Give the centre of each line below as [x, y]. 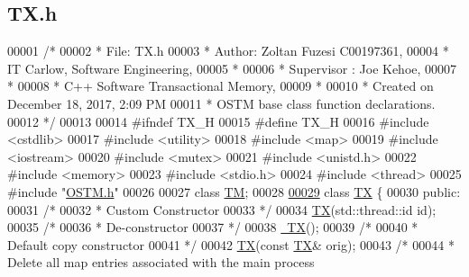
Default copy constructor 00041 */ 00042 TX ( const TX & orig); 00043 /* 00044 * [231, 244]
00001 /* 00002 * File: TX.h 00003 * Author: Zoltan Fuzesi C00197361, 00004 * [228, 51]
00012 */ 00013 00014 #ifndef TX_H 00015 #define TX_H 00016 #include [218, 121]
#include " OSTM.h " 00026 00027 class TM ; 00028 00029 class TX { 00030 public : [234, 191]
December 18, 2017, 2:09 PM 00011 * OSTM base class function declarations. [221, 103]
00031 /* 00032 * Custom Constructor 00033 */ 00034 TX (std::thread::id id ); [222, 209]
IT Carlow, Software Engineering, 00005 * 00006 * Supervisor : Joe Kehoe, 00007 [232, 68]
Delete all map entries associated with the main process [161, 262]
